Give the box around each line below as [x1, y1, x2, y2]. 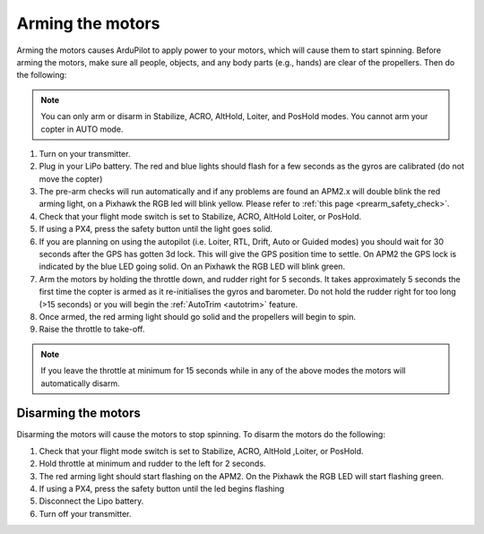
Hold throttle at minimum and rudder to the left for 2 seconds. [39, 458, 266, 469]
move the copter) [39, 173, 103, 184]
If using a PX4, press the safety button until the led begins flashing [39, 484, 285, 494]
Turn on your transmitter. [39, 148, 131, 159]
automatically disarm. [40, 377, 120, 389]
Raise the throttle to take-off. [39, 323, 145, 335]
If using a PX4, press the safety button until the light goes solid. [39, 224, 273, 235]
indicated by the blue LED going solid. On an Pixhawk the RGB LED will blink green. [39, 261, 345, 272]
